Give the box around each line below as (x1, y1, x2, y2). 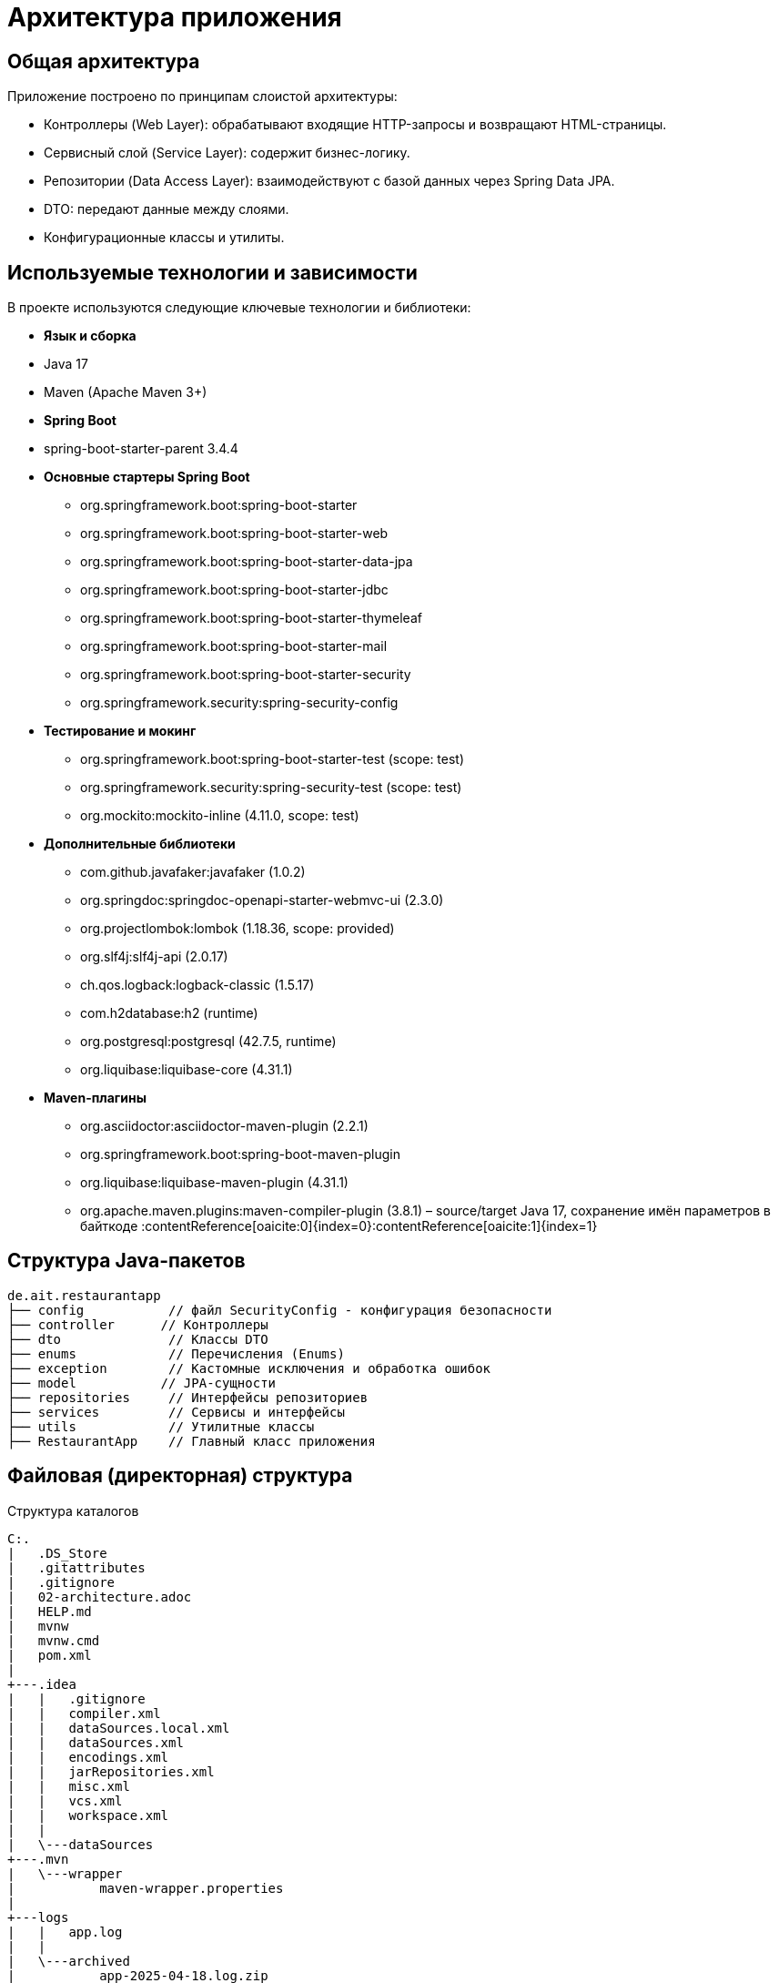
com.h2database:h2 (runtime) (80, 1005, 258, 1022)
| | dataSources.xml (7, 1734, 184, 1750)
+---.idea (7, 1676, 76, 1692)
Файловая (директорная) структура (7, 1464, 353, 1488)
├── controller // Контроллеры (7, 1317, 268, 1332)
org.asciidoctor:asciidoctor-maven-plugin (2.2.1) (80, 1118, 369, 1134)
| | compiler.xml (7, 1705, 161, 1721)
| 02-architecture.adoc (7, 1589, 192, 1604)
